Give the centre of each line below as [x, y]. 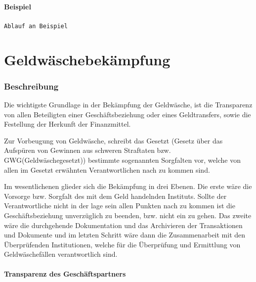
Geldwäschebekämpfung [87, 59]
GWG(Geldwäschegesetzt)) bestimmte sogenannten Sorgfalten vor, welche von [122, 160]
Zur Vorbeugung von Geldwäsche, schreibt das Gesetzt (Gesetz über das [113, 140]
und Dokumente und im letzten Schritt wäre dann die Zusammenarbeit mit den [125, 235]
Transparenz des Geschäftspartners [65, 273]
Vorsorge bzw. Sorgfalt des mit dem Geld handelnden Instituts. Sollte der [115, 196]
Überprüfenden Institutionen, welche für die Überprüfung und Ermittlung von [122, 244]
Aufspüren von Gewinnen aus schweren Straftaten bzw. [87, 150]
